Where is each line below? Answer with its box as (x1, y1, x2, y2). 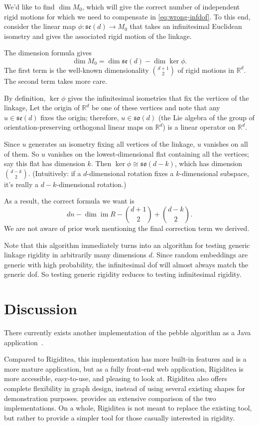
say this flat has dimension (4, 158, 85, 169)
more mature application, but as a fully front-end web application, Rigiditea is (4, 363, 244, 374)
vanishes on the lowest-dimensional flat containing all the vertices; (47, 148, 249, 159)
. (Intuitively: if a (28, 168, 81, 178)
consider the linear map (4, 21, 76, 31)
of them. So (4, 148, 39, 159)
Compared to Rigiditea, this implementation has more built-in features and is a (4, 354, 247, 364)
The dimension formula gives (4, 47, 92, 58)
